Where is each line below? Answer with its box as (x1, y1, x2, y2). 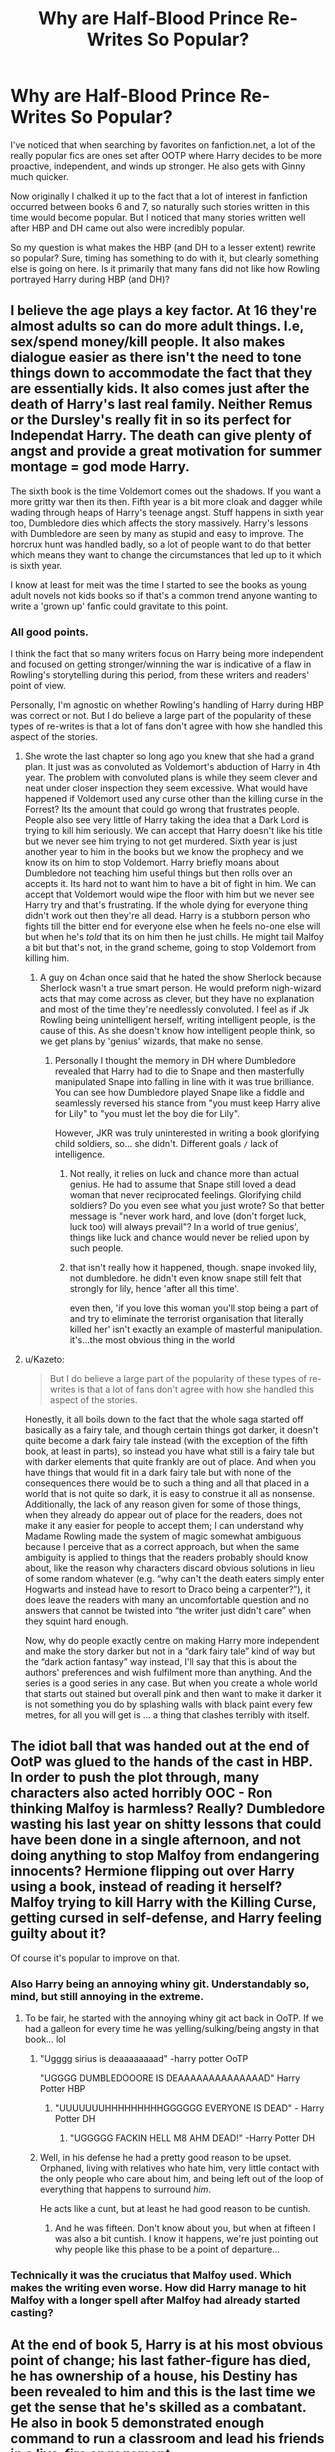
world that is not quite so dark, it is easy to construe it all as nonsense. (24, 1488, 316, 1500)
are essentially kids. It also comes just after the (10, 380, 310, 397)
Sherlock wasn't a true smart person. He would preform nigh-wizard (39, 982, 322, 994)
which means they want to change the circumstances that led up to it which (10, 548, 322, 561)
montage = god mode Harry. (10, 458, 190, 476)
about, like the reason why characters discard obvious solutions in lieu (24, 1562, 315, 1574)
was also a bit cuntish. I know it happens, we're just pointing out (54, 2233, 319, 2245)
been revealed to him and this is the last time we (10, 2383, 317, 2401)
